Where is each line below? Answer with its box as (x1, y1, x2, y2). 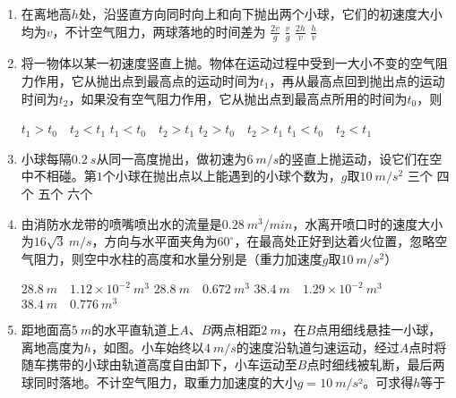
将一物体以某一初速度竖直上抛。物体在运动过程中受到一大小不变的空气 (21, 54, 435, 72)
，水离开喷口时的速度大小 (292, 214, 443, 233)
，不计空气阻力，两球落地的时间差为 (52, 21, 266, 40)
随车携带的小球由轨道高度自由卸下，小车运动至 (21, 355, 297, 374)
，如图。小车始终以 (90, 337, 204, 356)
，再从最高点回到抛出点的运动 (269, 72, 445, 90)
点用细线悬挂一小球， (315, 320, 442, 339)
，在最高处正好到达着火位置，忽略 (234, 232, 435, 250)
